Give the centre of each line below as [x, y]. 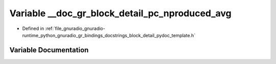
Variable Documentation [49, 50]
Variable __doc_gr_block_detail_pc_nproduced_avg [121, 13]
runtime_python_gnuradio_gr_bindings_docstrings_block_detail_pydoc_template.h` [109, 35]
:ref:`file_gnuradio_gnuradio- [75, 28]
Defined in [33, 28]
